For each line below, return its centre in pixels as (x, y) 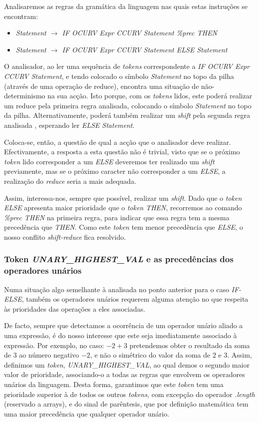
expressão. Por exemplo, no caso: (54, 345)
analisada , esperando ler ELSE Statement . (69, 125)
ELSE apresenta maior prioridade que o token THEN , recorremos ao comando (123, 208)
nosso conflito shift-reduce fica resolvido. (65, 236)
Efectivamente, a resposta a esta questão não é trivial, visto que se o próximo (122, 152)
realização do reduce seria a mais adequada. (70, 181)
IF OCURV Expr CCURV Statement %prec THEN (139, 33)
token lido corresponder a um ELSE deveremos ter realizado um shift (109, 161)
